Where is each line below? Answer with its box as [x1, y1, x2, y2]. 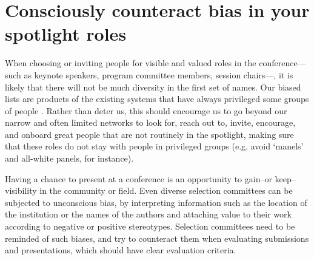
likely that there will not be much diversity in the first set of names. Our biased [5, 80, 301, 93]
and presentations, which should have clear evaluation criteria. [5, 244, 236, 256]
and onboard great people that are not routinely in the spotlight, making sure [5, 128, 294, 140]
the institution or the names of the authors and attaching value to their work [5, 208, 292, 221]
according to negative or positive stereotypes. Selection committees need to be [5, 220, 295, 233]
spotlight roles [5, 21, 127, 46]
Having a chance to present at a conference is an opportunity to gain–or [5, 172, 272, 185]
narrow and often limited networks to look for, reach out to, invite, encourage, [5, 116, 296, 129]
